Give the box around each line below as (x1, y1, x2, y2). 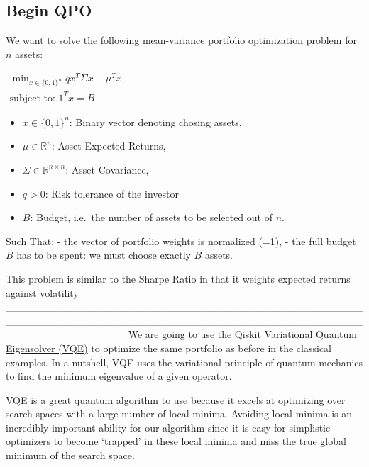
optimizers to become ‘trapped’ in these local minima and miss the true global (6, 434, 346, 449)
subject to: (9, 93, 55, 103)
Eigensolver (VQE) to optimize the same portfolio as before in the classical (6, 340, 331, 355)
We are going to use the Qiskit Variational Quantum (128, 327, 357, 342)
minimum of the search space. (6, 448, 135, 463)
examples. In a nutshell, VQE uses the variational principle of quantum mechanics (6, 354, 363, 369)
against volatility (6, 285, 79, 300)
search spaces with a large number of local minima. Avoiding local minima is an (6, 406, 353, 421)
